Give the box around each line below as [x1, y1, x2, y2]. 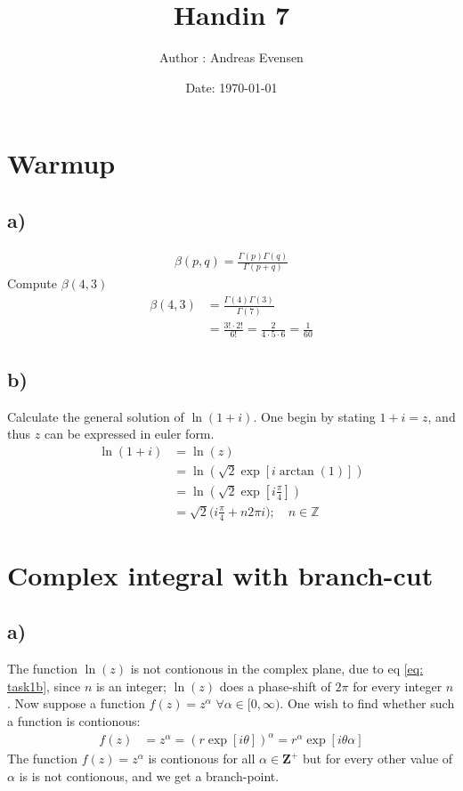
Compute [7, 274, 57, 293]
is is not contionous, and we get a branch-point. [19, 766, 280, 785]
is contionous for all [148, 749, 256, 768]
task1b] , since [7, 676, 81, 695]
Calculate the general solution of [7, 407, 184, 425]
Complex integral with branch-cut [7, 556, 434, 593]
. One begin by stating [253, 407, 376, 425]
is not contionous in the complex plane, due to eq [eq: [130, 659, 424, 678]
